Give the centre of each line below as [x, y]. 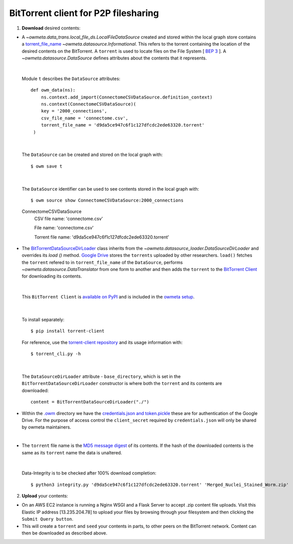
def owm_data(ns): [53, 90]
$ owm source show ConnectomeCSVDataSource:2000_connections [107, 200]
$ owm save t [46, 166]
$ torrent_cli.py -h [56, 354]
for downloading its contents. [52, 276]
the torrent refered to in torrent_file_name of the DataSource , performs [102, 262]
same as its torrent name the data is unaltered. [72, 452]
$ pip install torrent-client [68, 331]
